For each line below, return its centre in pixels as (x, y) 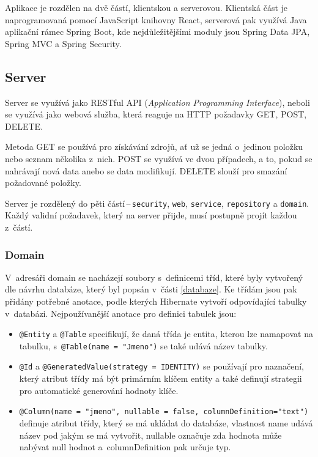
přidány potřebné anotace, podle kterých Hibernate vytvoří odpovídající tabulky (156, 301)
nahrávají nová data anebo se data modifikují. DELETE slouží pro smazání (146, 170)
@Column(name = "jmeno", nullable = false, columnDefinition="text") (164, 412)
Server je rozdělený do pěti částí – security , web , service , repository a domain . (157, 203)
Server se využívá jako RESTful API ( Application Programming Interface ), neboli (157, 102)
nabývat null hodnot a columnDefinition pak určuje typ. (125, 447)
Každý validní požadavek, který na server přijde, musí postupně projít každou (151, 215)
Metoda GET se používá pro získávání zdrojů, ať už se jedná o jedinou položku (154, 147)
